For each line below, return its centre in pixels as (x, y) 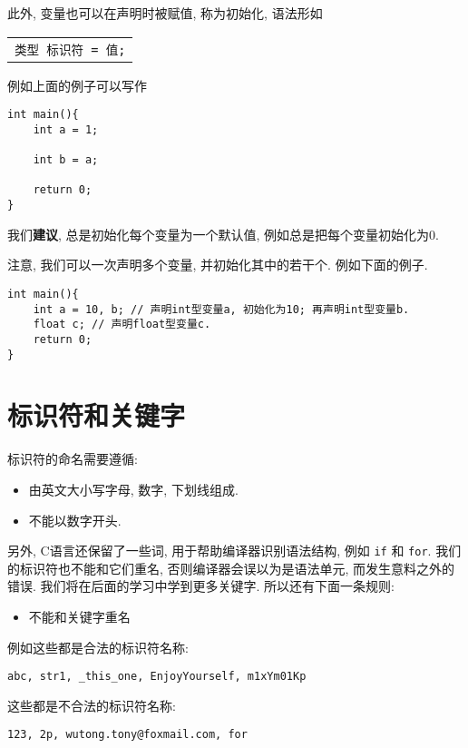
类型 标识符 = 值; (70, 49)
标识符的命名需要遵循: (73, 459)
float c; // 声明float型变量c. (122, 325)
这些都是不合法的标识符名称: (92, 705)
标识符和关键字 (97, 415)
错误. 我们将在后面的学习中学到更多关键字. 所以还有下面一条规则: (201, 586)
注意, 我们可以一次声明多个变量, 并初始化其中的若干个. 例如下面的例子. (218, 265)
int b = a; (66, 160)
